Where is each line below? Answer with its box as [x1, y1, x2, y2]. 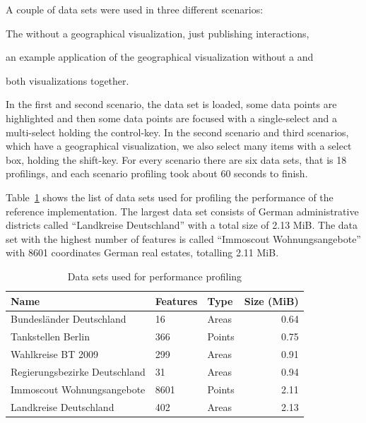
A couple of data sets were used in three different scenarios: [6, 2, 264, 16]
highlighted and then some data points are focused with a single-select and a [6, 110, 338, 125]
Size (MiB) [244, 293, 299, 308]
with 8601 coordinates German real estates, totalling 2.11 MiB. [6, 245, 279, 260]
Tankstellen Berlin [11, 329, 90, 344]
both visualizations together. [6, 73, 129, 88]
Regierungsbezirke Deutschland [11, 364, 146, 379]
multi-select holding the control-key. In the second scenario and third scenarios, [6, 124, 349, 139]
